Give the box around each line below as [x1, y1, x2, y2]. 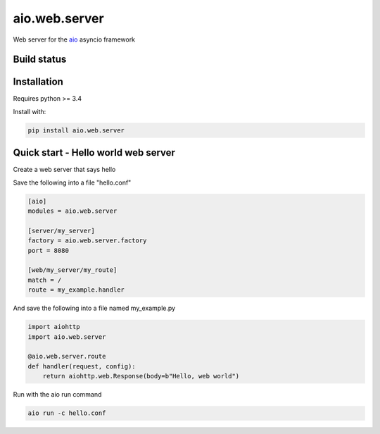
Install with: [13, 107, 46, 116]
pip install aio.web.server [27, 126, 125, 134]
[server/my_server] [27, 226, 95, 235]
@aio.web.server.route [27, 352, 106, 361]
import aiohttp [27, 323, 80, 331]
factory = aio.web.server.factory [27, 237, 147, 244]
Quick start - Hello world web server [13, 147, 176, 159]
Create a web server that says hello [13, 166, 116, 174]
